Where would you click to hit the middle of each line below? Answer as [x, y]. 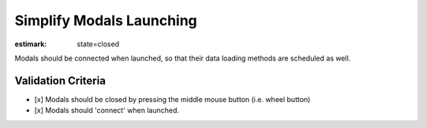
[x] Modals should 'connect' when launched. [106, 111]
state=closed [98, 44]
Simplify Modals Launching [106, 20]
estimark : [31, 44]
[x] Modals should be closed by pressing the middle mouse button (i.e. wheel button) [172, 99]
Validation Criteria [60, 80]
